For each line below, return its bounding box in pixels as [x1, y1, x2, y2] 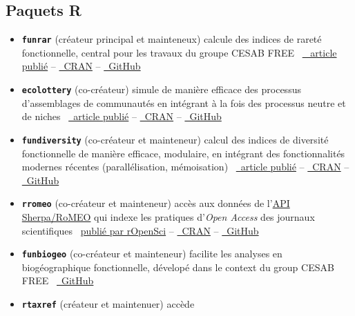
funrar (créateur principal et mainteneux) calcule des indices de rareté [21, 32, 322, 46]
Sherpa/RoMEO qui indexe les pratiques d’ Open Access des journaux [21, 209, 315, 224]
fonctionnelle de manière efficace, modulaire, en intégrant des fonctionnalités [21, 146, 345, 160]
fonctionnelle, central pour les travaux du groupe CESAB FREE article [21, 45, 337, 59]
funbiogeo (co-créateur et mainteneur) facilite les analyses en [21, 246, 282, 261]
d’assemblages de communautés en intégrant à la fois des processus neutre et [21, 95, 346, 110]
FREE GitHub [21, 273, 94, 288]
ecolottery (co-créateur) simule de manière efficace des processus [21, 82, 301, 97]
